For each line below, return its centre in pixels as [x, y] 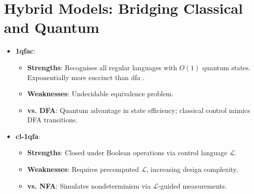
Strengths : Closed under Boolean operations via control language [127, 152]
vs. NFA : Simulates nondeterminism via [89, 185]
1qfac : [26, 51]
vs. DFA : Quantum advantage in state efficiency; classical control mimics [139, 110]
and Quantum [52, 27]
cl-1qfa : [28, 136]
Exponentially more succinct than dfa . [86, 77]
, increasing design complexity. [192, 169]
